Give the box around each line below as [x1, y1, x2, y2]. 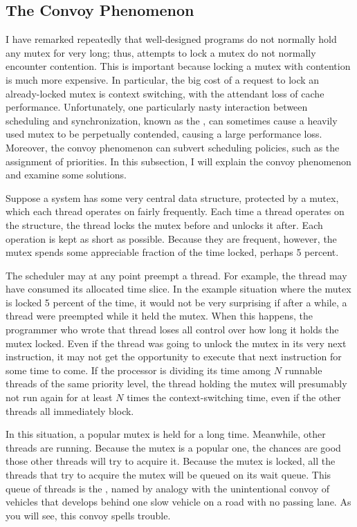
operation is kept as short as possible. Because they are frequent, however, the [6, 231, 337, 246]
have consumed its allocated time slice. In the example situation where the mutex [6, 281, 351, 296]
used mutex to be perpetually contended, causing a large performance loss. [6, 127, 322, 141]
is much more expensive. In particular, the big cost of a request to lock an [6, 72, 320, 86]
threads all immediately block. [6, 403, 134, 418]
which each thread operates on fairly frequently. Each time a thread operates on [6, 204, 345, 219]
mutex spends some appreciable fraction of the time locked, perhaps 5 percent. [6, 245, 339, 259]
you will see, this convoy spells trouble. [6, 508, 171, 522]
